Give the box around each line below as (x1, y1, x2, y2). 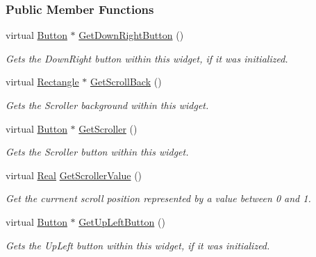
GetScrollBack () (90, 74, 162, 89)
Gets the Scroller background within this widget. (6, 98, 209, 112)
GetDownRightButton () (78, 28, 184, 42)
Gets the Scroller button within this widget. (6, 144, 189, 159)
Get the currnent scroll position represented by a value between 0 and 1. (6, 191, 311, 206)
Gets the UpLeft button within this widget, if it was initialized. (6, 238, 270, 252)
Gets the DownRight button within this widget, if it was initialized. (6, 51, 288, 65)
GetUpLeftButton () (78, 214, 165, 229)
